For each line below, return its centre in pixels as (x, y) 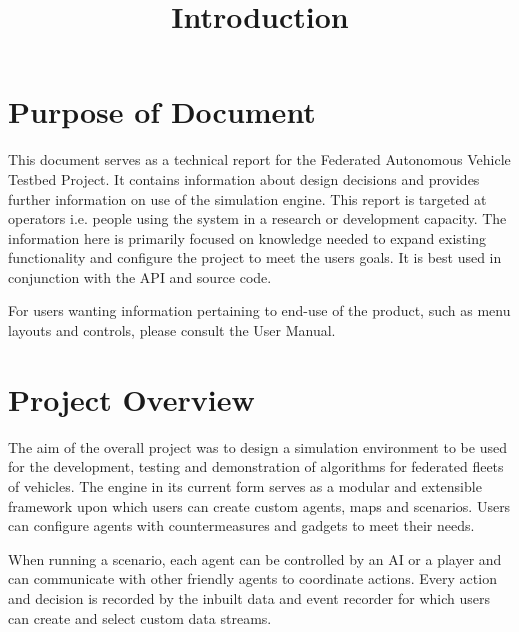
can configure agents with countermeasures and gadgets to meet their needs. (241, 525)
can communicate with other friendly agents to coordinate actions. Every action (252, 578)
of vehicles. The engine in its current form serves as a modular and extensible (245, 485)
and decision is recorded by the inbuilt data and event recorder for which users (249, 597)
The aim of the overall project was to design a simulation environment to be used (257, 446)
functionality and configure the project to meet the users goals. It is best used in (255, 257)
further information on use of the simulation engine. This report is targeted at (247, 198)
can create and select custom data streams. (140, 617)
